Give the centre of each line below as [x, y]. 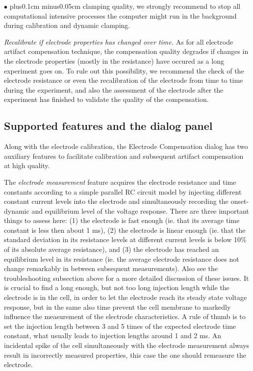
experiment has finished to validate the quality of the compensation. [106, 99]
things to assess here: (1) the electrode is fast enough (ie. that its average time [122, 220]
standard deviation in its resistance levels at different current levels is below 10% [125, 239]
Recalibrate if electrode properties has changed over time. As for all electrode [119, 41]
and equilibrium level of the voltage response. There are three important [140, 210]
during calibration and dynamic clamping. [67, 25]
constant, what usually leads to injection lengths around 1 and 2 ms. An [113, 335]
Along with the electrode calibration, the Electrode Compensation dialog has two [126, 146]
